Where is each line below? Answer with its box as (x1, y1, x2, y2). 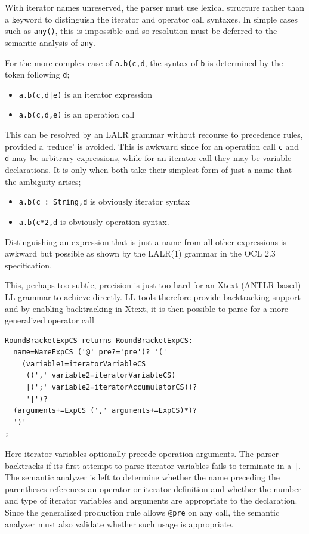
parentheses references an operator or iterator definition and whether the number (5, 482, 301, 495)
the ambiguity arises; (5, 175, 81, 187)
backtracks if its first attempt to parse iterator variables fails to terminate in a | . (5, 459, 301, 471)
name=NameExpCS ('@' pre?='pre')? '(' (13, 348, 168, 357)
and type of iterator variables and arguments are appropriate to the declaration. (5, 494, 298, 507)
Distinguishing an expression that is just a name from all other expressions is (5, 235, 287, 248)
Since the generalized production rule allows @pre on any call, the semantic (5, 506, 280, 518)
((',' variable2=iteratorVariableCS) (26, 371, 176, 380)
